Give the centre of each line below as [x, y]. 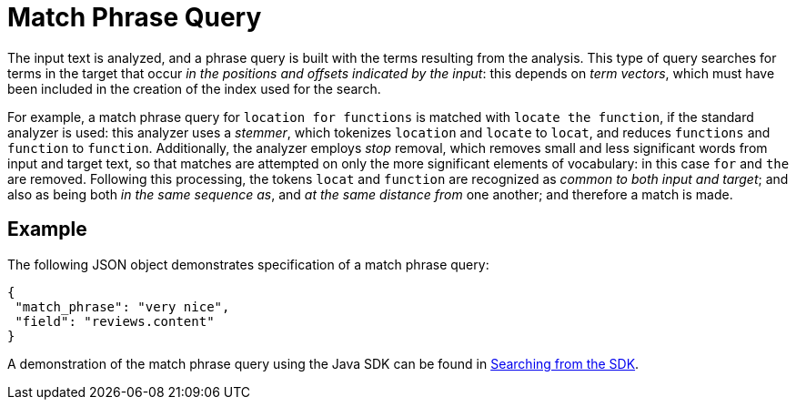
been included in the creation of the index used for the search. [194, 88]
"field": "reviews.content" [115, 321]
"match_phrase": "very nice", [122, 306]
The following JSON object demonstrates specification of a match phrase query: [248, 264]
